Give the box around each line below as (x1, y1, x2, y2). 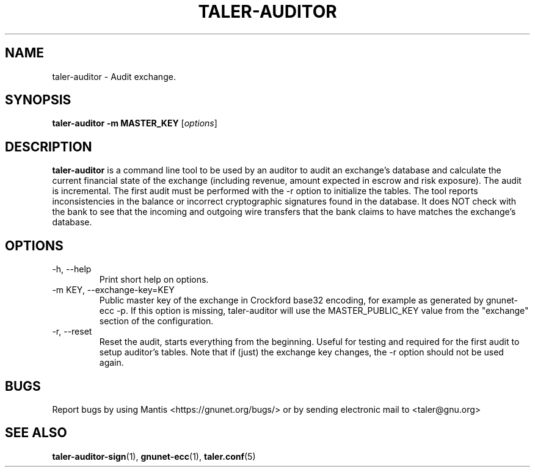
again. (99, 357, 124, 368)
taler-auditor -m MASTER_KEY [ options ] (52, 118, 217, 129)
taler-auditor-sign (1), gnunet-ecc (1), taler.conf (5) (52, 451, 256, 462)
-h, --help (52, 264, 92, 275)
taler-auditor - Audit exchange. (52, 71, 176, 82)
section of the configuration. (99, 316, 214, 327)
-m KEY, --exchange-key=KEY (52, 285, 175, 296)
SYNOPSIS (5, 92, 71, 108)
